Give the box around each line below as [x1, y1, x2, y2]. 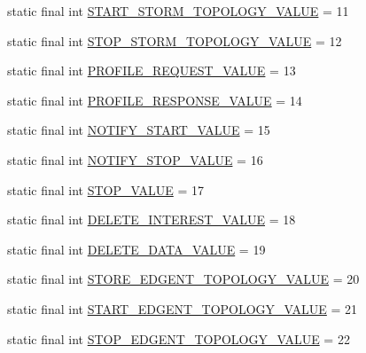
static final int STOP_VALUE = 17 [7, 180, 204, 199]
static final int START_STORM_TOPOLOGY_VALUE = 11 [7, 2, 349, 20]
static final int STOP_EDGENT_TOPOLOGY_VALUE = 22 [7, 329, 350, 348]
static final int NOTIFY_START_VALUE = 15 [7, 121, 270, 139]
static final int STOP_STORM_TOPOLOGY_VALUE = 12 [7, 31, 342, 50]
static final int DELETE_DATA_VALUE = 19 [7, 239, 266, 258]
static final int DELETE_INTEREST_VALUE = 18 [7, 210, 296, 229]
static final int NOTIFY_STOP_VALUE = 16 [7, 150, 263, 169]
